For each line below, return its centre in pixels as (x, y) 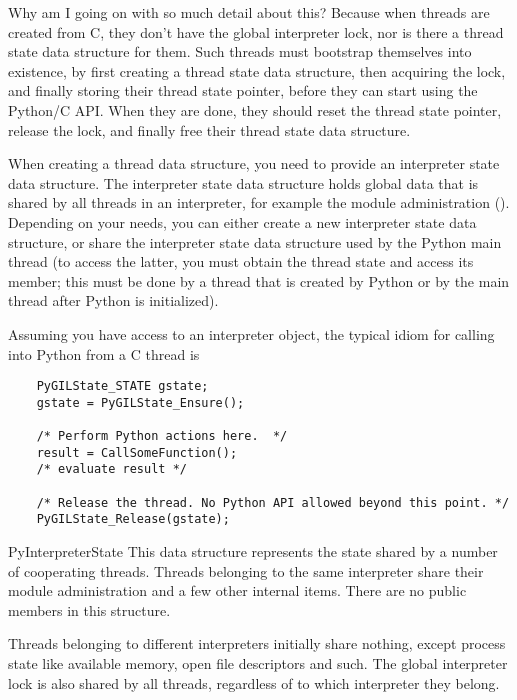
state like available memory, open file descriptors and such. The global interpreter (258, 662)
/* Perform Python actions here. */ (162, 436)
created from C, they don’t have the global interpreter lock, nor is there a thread (256, 31)
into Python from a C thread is (104, 353)
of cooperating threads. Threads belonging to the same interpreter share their (246, 570)
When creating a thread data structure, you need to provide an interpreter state (254, 163)
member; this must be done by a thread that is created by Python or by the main (259, 280)
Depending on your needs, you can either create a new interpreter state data (242, 221)
